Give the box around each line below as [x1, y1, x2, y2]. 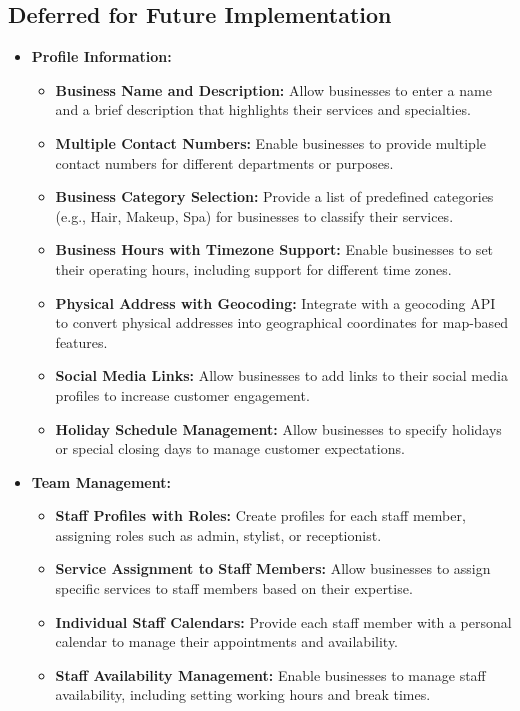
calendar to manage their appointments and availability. [55, 631, 399, 652]
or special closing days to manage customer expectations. [55, 438, 405, 459]
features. [55, 331, 108, 352]
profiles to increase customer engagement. [55, 384, 310, 405]
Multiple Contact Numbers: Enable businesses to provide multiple [55, 132, 486, 153]
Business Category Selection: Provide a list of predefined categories [55, 186, 494, 207]
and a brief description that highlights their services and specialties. [55, 99, 471, 120]
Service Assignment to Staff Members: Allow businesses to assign [55, 558, 491, 579]
